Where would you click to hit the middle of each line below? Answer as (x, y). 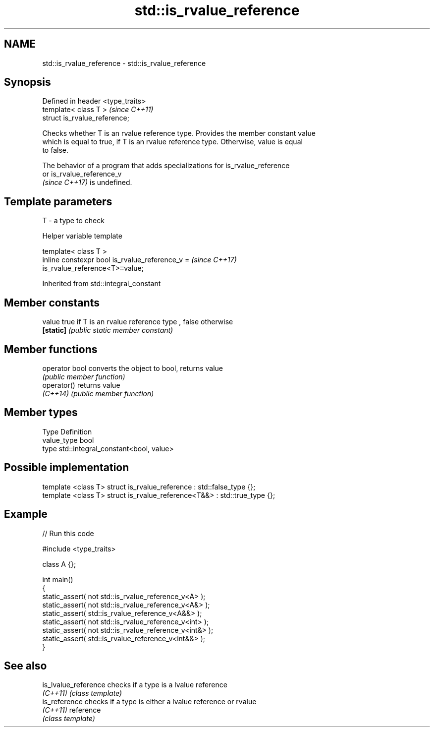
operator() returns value (81, 385)
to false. (55, 150)
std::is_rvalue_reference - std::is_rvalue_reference (124, 63)
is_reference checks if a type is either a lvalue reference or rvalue (149, 702)
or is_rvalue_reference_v (82, 174)
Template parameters (58, 201)
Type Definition (67, 431)
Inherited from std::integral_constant (102, 284)
